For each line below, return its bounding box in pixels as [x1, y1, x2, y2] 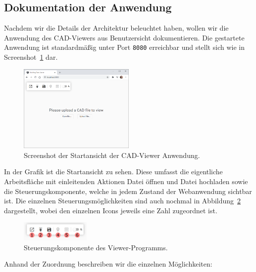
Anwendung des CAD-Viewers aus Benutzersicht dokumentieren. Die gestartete [4, 32, 245, 42]
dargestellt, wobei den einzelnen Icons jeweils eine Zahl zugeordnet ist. [4, 205, 217, 215]
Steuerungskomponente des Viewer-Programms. [24, 242, 168, 252]
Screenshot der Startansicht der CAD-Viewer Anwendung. [24, 150, 200, 160]
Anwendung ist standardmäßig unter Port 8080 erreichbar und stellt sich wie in [4, 42, 245, 52]
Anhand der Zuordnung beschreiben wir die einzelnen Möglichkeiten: [4, 259, 212, 269]
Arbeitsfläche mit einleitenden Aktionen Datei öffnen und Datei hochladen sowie [4, 176, 248, 187]
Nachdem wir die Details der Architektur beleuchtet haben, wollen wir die [4, 23, 229, 33]
